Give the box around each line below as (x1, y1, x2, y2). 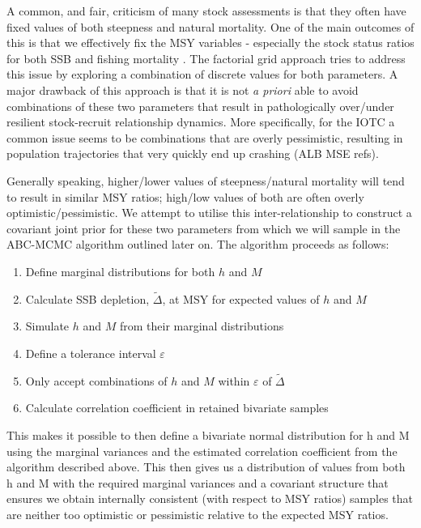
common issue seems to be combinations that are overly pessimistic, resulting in (6, 129, 403, 146)
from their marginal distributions (119, 317, 284, 334)
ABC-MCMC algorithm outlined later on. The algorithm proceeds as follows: (6, 236, 389, 253)
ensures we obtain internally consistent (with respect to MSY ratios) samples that (6, 490, 414, 507)
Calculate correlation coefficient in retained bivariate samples (25, 399, 329, 416)
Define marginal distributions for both (25, 262, 215, 279)
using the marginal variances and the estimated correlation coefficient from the (6, 442, 398, 459)
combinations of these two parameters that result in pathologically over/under (6, 97, 394, 114)
